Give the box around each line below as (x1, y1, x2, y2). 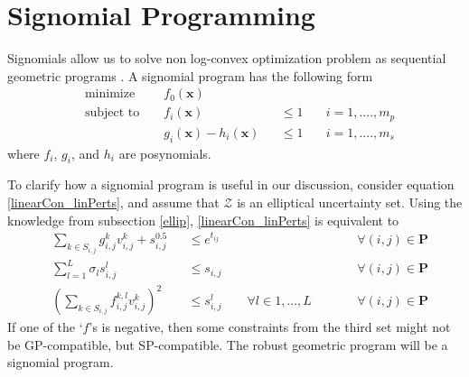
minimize (84, 87, 136, 101)
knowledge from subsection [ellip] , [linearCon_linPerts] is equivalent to (7, 210, 399, 229)
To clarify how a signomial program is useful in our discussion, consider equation (7, 175, 455, 194)
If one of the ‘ (7, 317, 83, 336)
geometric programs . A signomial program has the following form (7, 66, 373, 85)
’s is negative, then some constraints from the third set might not (89, 317, 451, 336)
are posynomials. (118, 143, 211, 162)
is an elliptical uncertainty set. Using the (237, 193, 463, 212)
